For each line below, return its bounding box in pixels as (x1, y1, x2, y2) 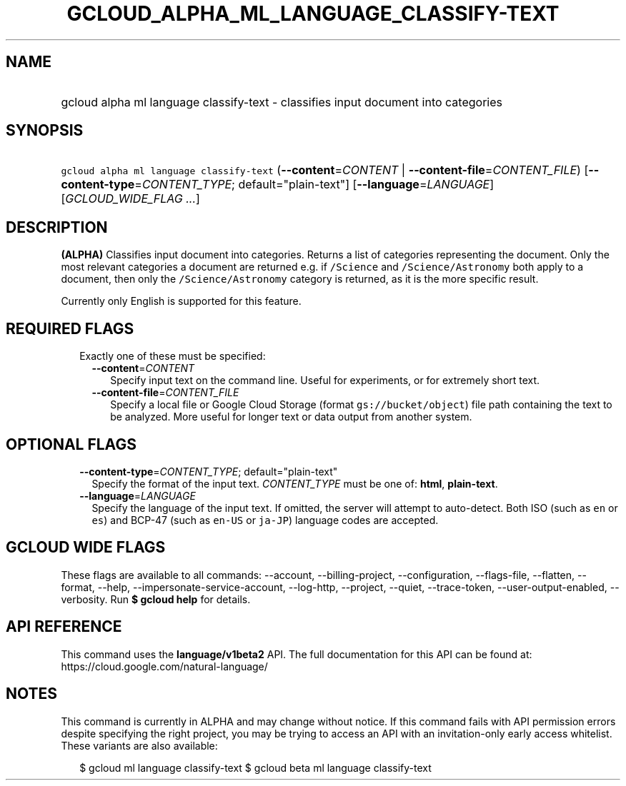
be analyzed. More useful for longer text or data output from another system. (110, 410, 472, 423)
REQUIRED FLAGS (6, 319, 134, 338)
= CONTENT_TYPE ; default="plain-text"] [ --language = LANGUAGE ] (134, 177, 495, 192)
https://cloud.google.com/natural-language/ (61, 660, 268, 672)
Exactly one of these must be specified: (79, 350, 266, 363)
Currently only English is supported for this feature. (61, 295, 302, 308)
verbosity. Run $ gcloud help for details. (61, 593, 251, 605)
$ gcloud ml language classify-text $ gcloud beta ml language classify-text (79, 761, 432, 774)
